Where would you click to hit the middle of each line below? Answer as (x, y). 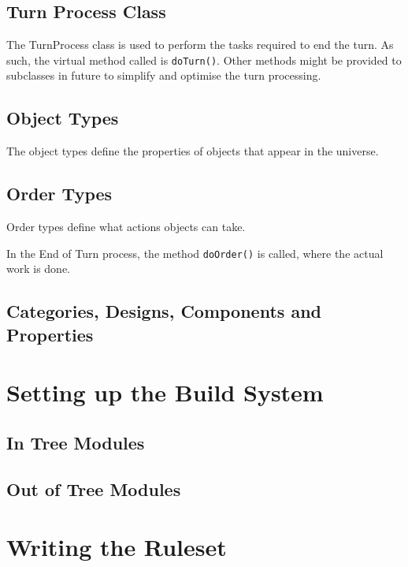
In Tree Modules (76, 442)
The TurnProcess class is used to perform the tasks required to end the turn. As (200, 45)
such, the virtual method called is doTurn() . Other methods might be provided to (204, 60)
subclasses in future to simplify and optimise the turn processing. (164, 75)
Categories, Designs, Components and (164, 311)
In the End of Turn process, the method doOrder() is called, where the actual (195, 253)
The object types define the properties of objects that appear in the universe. (193, 151)
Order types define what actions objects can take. (126, 227)
